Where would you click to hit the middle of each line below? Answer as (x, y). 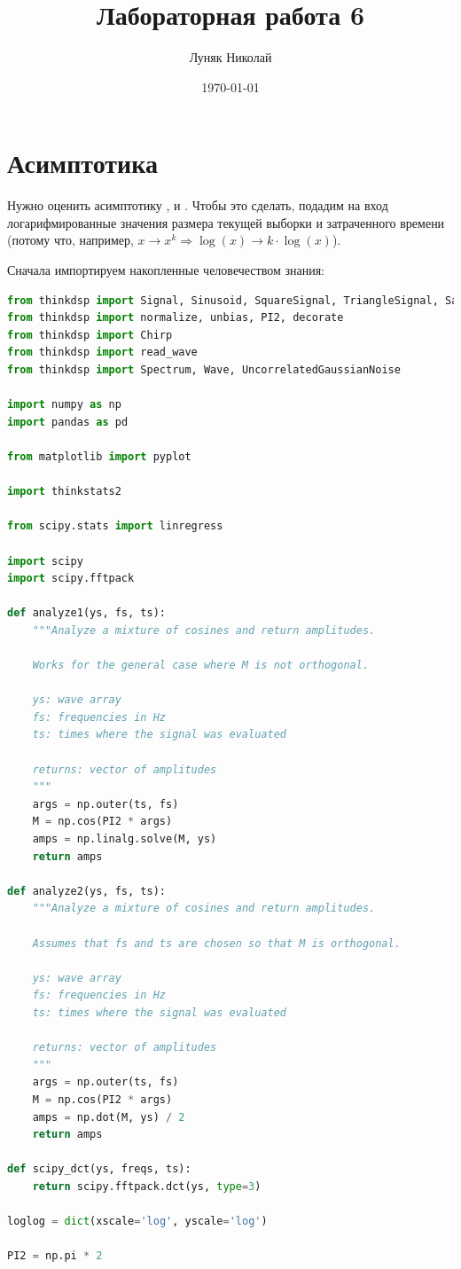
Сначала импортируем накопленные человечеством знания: (166, 270)
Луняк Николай (230, 57)
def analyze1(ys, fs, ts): (86, 613)
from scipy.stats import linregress (115, 526)
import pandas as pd (68, 422)
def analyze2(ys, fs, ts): (86, 891)
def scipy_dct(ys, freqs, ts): (99, 1169)
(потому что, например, (70, 240)
